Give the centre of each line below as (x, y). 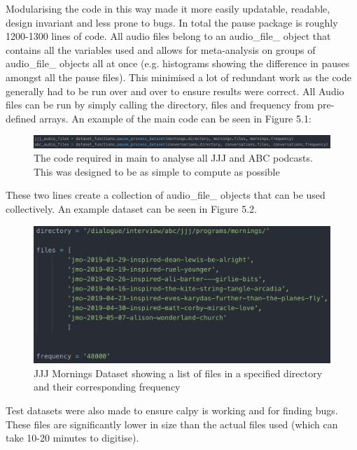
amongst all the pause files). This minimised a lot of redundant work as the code (179, 77)
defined (21, 118)
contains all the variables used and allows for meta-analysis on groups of (161, 49)
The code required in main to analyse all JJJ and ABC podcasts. (173, 158)
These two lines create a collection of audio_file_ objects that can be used (166, 195)
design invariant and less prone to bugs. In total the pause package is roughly (172, 22)
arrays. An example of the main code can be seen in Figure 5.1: (175, 118)
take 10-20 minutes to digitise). (72, 438)
